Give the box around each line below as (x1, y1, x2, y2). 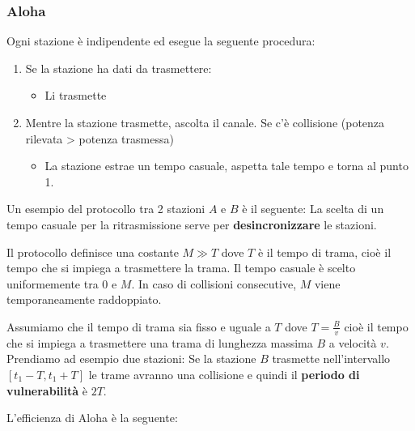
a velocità (328, 334, 377, 351)
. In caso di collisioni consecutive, (131, 275, 297, 292)
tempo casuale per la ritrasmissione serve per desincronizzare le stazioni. (6, 215, 377, 233)
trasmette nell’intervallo (272, 350, 391, 367)
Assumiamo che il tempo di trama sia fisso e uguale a (6, 318, 271, 335)
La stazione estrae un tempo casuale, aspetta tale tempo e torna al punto (44, 157, 409, 174)
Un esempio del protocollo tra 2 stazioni (6, 200, 205, 217)
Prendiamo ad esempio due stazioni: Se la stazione (6, 350, 256, 367)
